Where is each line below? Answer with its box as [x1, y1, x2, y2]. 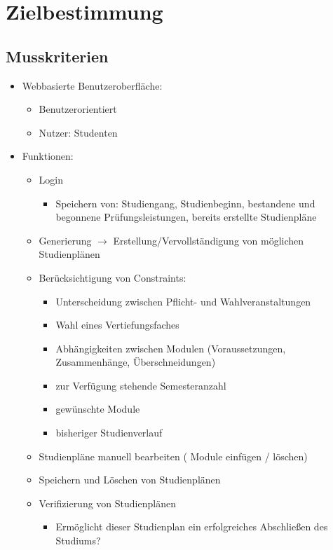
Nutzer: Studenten [39, 125, 118, 139]
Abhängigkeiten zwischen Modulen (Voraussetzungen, [55, 341, 286, 355]
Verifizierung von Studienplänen [39, 495, 176, 510]
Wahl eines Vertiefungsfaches [55, 317, 179, 332]
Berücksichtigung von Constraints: [39, 270, 186, 284]
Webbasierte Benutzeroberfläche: [22, 78, 163, 92]
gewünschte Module [55, 401, 140, 416]
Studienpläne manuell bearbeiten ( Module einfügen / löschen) [39, 448, 308, 463]
